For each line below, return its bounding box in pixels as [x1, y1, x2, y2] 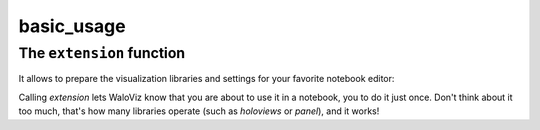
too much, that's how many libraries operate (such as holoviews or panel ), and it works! [18, 105, 380, 117]
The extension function [18, 44, 186, 62]
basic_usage [18, 15, 126, 37]
